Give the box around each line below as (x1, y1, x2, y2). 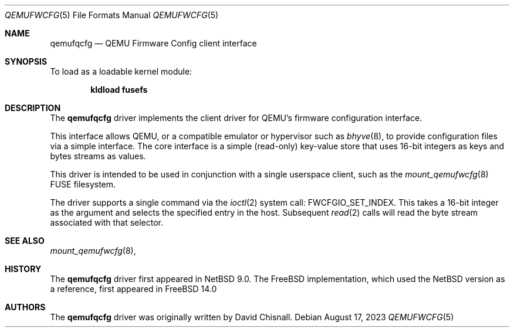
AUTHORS (5, 302, 46, 312)
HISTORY (5, 264, 42, 274)
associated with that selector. (50, 217, 164, 227)
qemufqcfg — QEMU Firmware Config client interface (50, 38, 257, 48)
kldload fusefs (90, 85, 148, 95)
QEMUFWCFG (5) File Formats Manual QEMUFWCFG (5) (5, 10, 219, 20)
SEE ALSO (5, 236, 45, 246)
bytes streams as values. (50, 151, 146, 161)
